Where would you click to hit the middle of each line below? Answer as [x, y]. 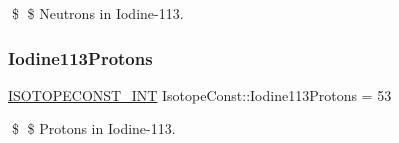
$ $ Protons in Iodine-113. [93, 128]
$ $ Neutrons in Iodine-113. [97, 13]
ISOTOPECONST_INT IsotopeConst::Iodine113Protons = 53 [200, 94]
